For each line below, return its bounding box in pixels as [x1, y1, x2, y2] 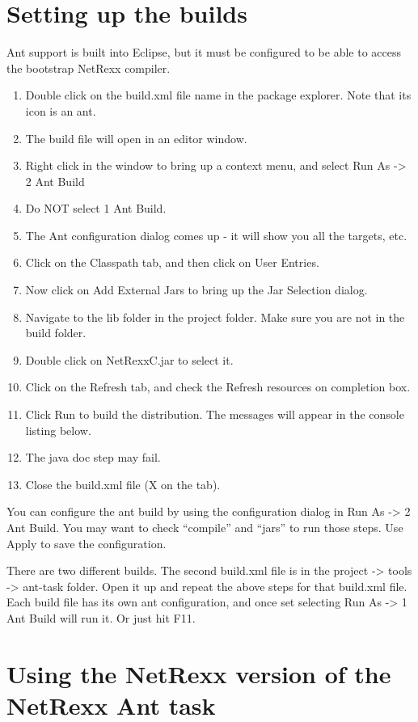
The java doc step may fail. [25, 449, 161, 466]
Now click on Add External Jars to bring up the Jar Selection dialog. [25, 281, 368, 298]
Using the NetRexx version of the [6, 657, 391, 690]
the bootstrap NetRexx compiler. [6, 59, 171, 76]
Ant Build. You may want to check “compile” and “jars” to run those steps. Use [6, 519, 403, 535]
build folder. [25, 324, 87, 341]
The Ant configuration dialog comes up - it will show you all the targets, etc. [25, 226, 407, 243]
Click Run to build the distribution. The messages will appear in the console [25, 406, 404, 423]
